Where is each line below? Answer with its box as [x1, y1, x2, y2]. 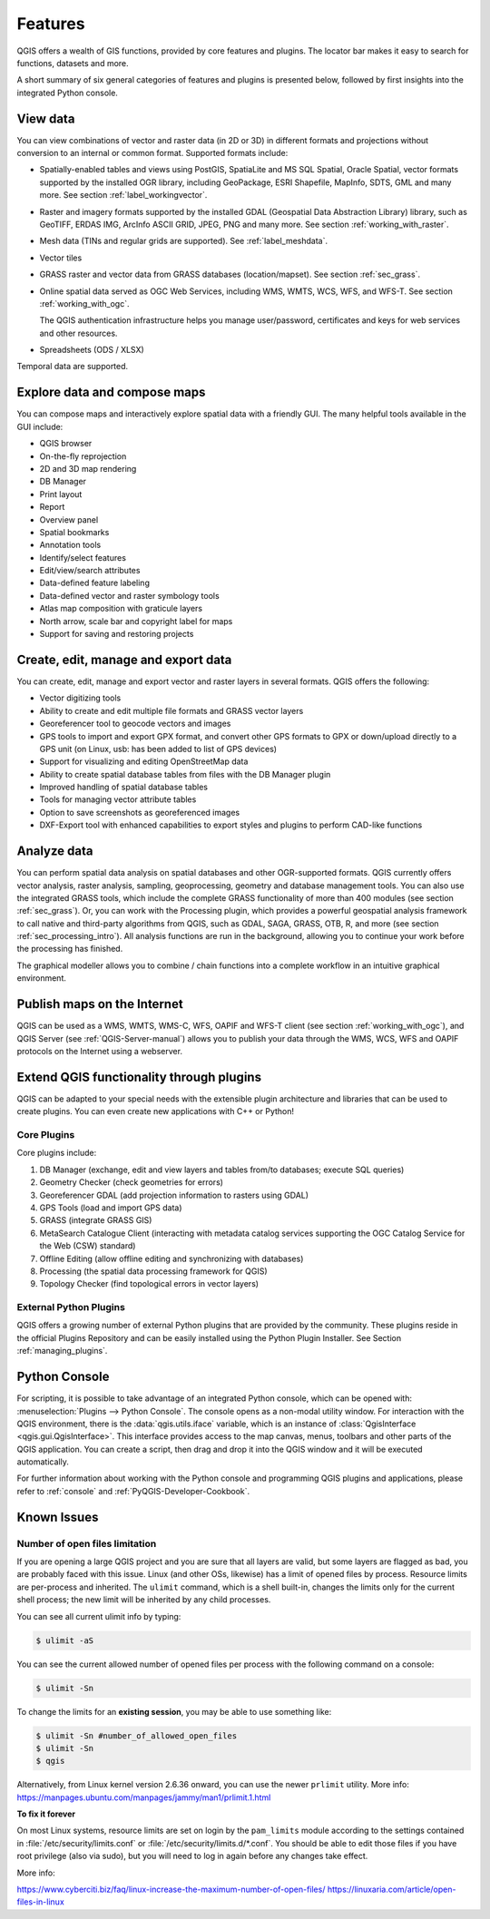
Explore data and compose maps [16, 385, 206, 400]
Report [39, 502, 65, 513]
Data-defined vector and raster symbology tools [39, 590, 220, 601]
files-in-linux [16, 1896, 65, 1907]
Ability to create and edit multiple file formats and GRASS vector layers [39, 705, 304, 716]
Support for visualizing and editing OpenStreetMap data [39, 756, 249, 767]
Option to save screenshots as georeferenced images [39, 807, 240, 818]
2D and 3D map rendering [39, 463, 137, 474]
